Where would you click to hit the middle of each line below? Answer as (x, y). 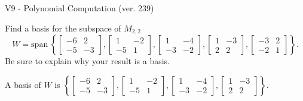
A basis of (23, 84)
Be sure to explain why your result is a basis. (88, 61)
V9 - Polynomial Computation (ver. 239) (79, 8)
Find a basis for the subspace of (63, 28)
